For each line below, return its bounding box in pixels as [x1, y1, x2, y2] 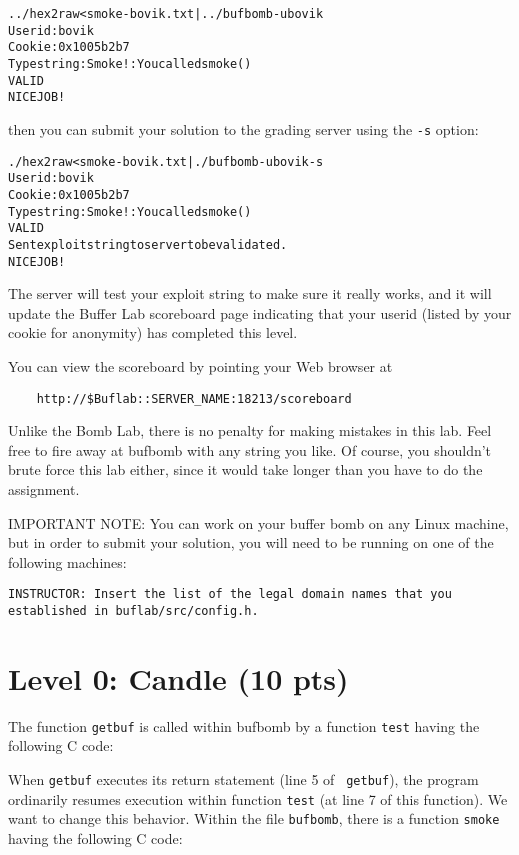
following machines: [8, 551, 127, 572]
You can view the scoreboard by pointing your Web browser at [8, 355, 393, 376]
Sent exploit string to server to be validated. [8, 237, 288, 252]
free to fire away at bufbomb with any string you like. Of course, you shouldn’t [8, 439, 492, 460]
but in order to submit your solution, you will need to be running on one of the [8, 532, 494, 553]
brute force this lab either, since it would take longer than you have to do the [8, 459, 483, 480]
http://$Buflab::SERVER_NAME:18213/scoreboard [36, 391, 352, 406]
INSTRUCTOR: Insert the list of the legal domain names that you [8, 587, 452, 602]
